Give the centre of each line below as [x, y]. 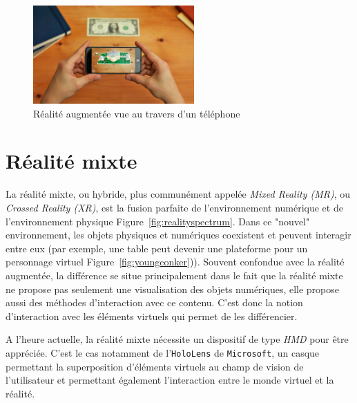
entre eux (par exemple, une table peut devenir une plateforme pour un [157, 248]
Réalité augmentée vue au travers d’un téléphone [137, 113]
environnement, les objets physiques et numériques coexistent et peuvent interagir [178, 235]
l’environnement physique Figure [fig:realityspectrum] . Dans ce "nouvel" [158, 221]
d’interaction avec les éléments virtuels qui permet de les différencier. [152, 316]
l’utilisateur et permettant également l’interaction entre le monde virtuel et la [170, 380]
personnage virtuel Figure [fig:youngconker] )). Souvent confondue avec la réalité [175, 262]
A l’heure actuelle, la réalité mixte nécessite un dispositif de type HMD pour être [177, 339]
